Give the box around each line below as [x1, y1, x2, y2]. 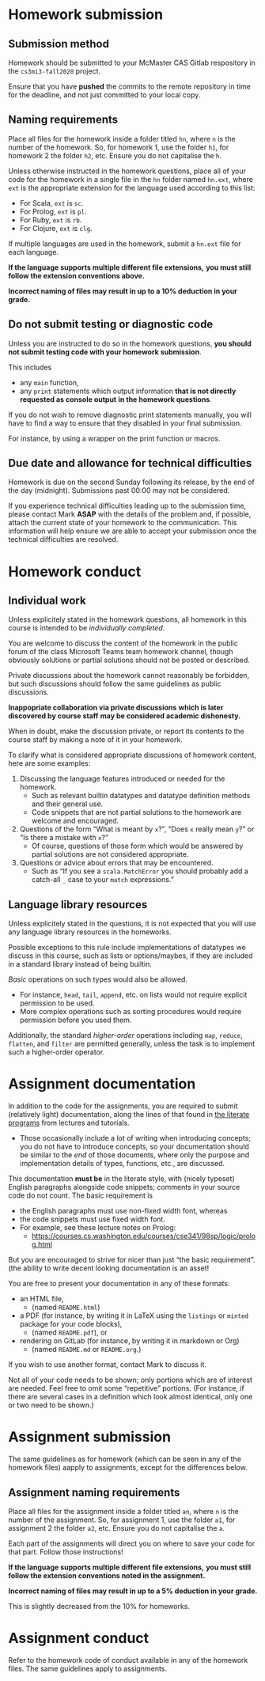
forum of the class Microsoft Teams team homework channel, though [8, 647, 233, 657]
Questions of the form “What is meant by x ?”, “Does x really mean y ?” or [19, 824, 255, 834]
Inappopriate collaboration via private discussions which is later [8, 702, 224, 713]
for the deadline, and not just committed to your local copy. [8, 90, 201, 100]
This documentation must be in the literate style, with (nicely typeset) [8, 1174, 235, 1183]
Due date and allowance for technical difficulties [8, 456, 252, 470]
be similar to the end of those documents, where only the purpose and [19, 1150, 250, 1160]
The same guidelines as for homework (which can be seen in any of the [8, 1454, 241, 1464]
